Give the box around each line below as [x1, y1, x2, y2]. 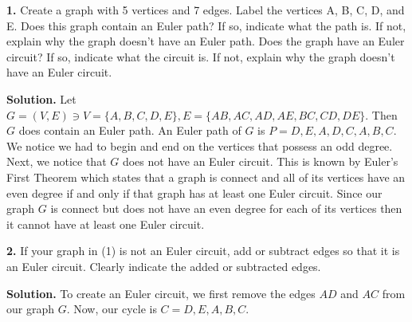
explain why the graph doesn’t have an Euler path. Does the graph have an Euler [6, 33, 405, 49]
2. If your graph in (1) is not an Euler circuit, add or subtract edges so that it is [6, 242, 400, 259]
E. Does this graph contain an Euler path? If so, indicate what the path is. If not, [6, 17, 406, 33]
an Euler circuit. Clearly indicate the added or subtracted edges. [6, 257, 321, 274]
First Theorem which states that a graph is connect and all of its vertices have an [6, 168, 406, 185]
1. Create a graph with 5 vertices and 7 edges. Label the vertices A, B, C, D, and [6, 2, 405, 18]
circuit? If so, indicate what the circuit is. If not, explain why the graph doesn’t [6, 48, 395, 65]
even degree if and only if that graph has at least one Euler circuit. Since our [6, 184, 383, 201]
